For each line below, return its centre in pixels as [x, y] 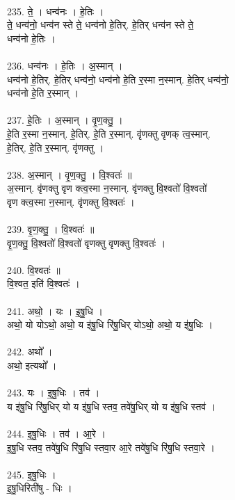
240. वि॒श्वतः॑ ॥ [34, 269]
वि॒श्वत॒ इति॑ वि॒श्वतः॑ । [43, 283]
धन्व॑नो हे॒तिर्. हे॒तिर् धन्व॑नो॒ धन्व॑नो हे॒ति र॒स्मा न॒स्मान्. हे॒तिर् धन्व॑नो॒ [118, 79]
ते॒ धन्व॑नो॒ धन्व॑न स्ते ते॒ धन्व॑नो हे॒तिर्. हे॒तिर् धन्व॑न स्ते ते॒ [100, 25]
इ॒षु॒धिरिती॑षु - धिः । [40, 488]
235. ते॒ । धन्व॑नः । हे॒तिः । [56, 11]
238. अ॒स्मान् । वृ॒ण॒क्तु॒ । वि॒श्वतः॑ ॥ [70, 174]
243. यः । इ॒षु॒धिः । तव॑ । [54, 393]
